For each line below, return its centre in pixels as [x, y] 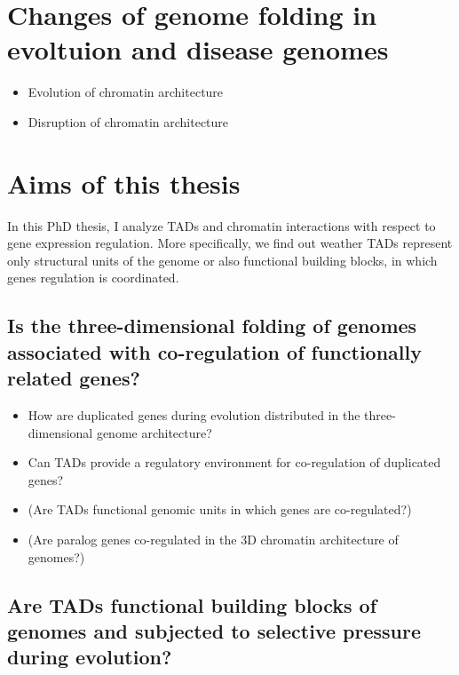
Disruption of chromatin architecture [128, 121]
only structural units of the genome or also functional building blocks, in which [222, 260]
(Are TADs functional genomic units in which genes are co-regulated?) [220, 509]
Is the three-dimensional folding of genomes [212, 326]
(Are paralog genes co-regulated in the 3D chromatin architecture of [213, 539]
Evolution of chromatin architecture [126, 92]
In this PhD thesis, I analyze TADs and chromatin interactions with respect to [222, 225]
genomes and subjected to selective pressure [214, 630]
